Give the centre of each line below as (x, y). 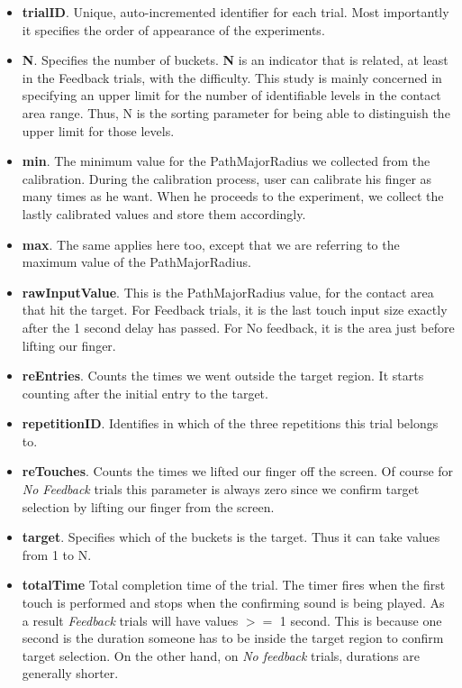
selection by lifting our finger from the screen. (148, 506)
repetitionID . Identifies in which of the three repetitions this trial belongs (230, 423)
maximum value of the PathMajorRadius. (136, 262)
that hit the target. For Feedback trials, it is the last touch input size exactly (235, 310)
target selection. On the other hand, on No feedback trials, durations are (221, 655)
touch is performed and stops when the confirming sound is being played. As (233, 603)
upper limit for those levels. (98, 130)
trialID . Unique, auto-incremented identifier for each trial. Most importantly (236, 12)
